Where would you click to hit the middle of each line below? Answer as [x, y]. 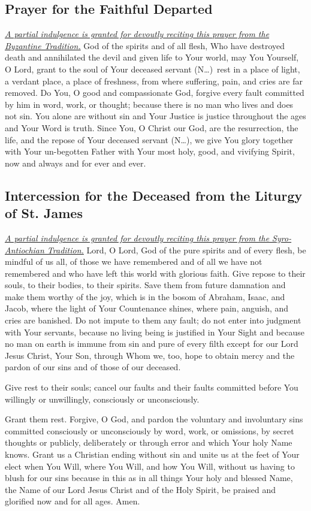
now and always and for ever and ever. [76, 163]
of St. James [44, 213]
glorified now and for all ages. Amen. [73, 501]
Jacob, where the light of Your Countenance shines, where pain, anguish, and [147, 308]
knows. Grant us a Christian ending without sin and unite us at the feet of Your [152, 454]
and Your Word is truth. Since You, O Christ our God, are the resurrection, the [152, 127]
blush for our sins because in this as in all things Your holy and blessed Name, [149, 478]
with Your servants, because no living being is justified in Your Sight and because [155, 332]
